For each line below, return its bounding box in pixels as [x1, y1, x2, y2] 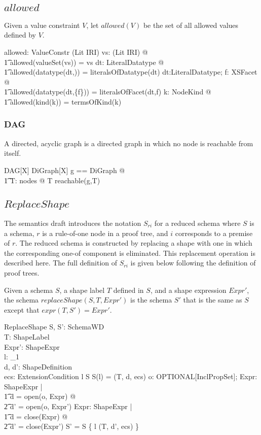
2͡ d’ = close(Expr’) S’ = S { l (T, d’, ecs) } [4, 421, 139, 431]
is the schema [130, 294, 172, 305]
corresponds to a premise [175, 227, 253, 238]
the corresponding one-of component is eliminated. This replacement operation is [4, 247, 255, 258]
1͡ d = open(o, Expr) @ [4, 391, 76, 401]
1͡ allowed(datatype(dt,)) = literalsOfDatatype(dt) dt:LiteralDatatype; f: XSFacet [4, 66, 257, 77]
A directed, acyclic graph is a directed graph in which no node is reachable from [4, 138, 253, 148]
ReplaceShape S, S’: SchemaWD [4, 321, 104, 332]
